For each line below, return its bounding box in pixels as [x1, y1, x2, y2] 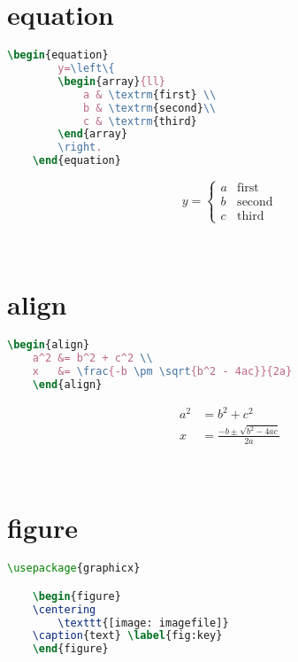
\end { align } [32, 378, 103, 391]
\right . [57, 141, 103, 154]
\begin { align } [7, 339, 90, 352]
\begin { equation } [7, 49, 109, 62]
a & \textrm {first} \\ [82, 88, 217, 101]
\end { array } [57, 128, 128, 141]
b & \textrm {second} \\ [82, 101, 217, 114]
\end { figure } [32, 643, 109, 656]
